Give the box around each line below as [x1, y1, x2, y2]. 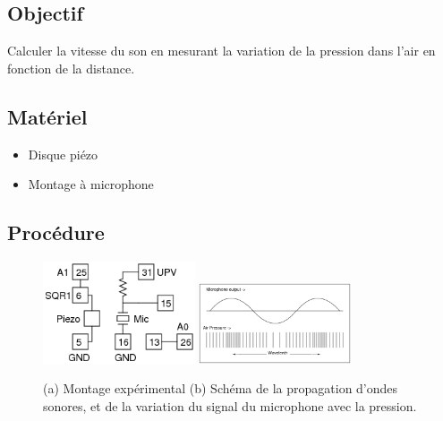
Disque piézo [28, 144, 98, 163]
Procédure [7, 219, 105, 246]
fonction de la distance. [7, 58, 135, 77]
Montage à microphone [28, 175, 154, 193]
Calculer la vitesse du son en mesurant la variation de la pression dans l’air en [7, 41, 436, 60]
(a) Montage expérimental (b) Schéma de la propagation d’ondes [43, 379, 398, 398]
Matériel [7, 102, 88, 130]
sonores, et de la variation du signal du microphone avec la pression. [43, 396, 417, 415]
